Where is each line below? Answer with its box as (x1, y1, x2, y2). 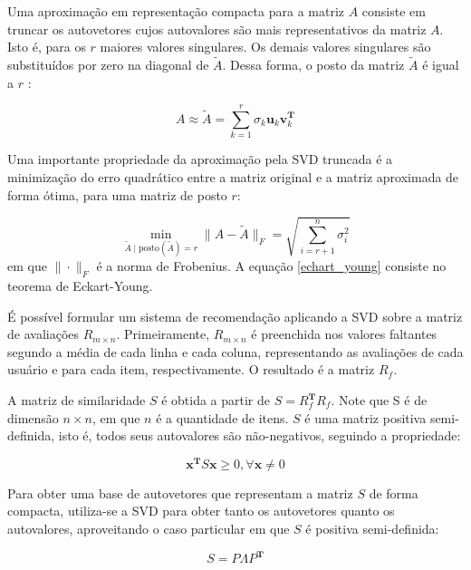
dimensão (7, 408, 59, 427)
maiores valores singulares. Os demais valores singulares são (100, 37, 431, 56)
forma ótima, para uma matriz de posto (7, 185, 227, 204)
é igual (422, 55, 459, 73)
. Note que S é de (331, 391, 428, 410)
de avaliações (7, 324, 80, 343)
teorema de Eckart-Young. (7, 276, 153, 295)
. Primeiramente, (116, 324, 210, 343)
